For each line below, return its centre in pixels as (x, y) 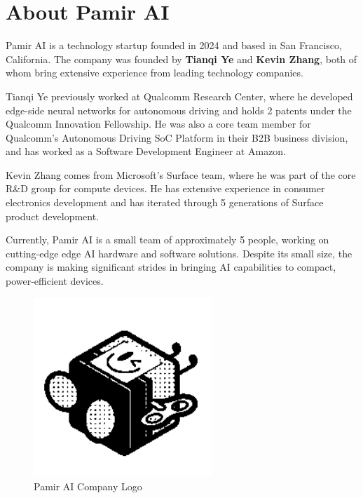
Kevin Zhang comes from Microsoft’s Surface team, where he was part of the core (181, 174)
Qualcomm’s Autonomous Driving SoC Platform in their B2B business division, (177, 137)
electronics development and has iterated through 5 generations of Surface (165, 202)
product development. (53, 216)
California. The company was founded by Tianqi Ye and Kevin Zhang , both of (181, 59)
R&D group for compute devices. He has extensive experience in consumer (165, 188)
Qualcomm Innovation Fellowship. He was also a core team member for (158, 124)
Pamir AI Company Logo (88, 486)
